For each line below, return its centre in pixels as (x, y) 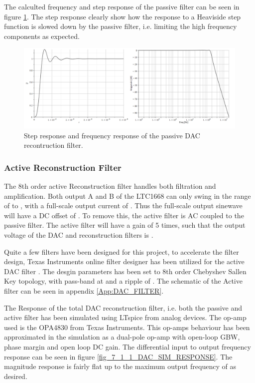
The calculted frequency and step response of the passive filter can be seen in (122, 6)
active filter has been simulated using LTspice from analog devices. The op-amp (125, 317)
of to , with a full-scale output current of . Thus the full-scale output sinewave (123, 205)
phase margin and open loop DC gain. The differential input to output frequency (127, 346)
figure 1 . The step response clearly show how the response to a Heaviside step (123, 16)
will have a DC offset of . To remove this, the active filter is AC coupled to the (124, 215)
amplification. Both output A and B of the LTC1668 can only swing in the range (127, 195)
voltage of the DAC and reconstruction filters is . (79, 235)
